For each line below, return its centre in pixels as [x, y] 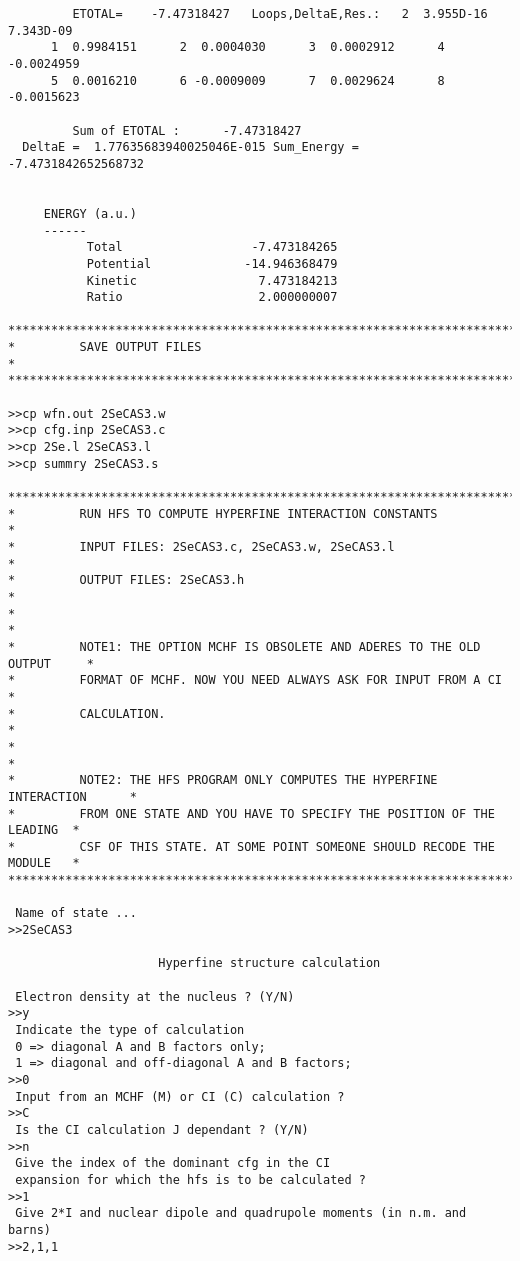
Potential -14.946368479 [212, 263]
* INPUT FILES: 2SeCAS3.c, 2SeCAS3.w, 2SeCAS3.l [201, 547]
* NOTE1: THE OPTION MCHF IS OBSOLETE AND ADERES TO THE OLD [244, 646]
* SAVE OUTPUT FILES [105, 347]
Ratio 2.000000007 [212, 297]
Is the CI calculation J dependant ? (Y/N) [162, 1129]
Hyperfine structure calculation [269, 963]
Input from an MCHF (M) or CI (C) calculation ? [180, 1096]
